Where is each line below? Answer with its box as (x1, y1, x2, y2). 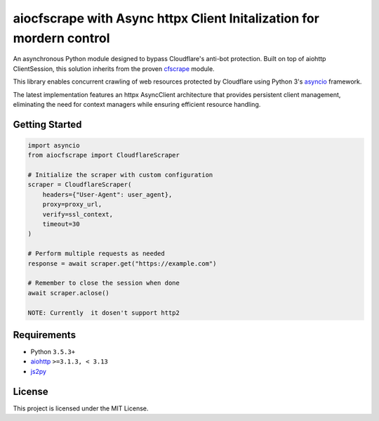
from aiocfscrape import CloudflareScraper (27, 151, 180, 160)
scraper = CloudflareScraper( (27, 181, 132, 189)
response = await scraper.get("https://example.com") (27, 259, 217, 267)
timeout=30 (42, 220, 80, 228)
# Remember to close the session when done (27, 279, 180, 287)
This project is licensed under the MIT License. (13, 404, 149, 413)
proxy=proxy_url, (42, 200, 102, 209)
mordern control (13, 30, 110, 46)
